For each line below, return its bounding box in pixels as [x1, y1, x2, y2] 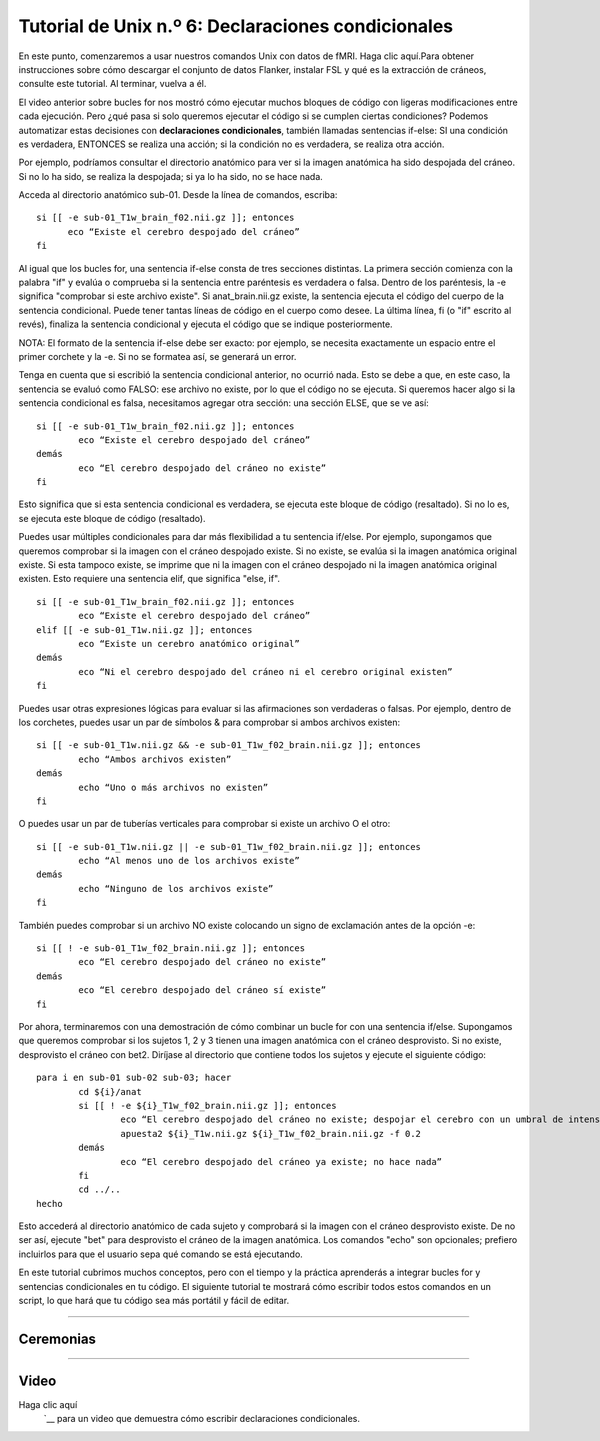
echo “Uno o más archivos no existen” [78, 781, 269, 793]
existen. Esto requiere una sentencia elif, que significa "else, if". [18, 573, 280, 585]
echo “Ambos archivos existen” [78, 753, 232, 765]
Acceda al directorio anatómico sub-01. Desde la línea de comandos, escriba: [18, 189, 338, 201]
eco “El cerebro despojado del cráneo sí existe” [78, 985, 327, 996]
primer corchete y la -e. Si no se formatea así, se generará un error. [18, 350, 297, 362]
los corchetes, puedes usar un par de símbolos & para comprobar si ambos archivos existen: [18, 716, 401, 728]
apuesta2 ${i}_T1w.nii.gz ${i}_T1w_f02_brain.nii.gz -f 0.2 [120, 1128, 422, 1139]
